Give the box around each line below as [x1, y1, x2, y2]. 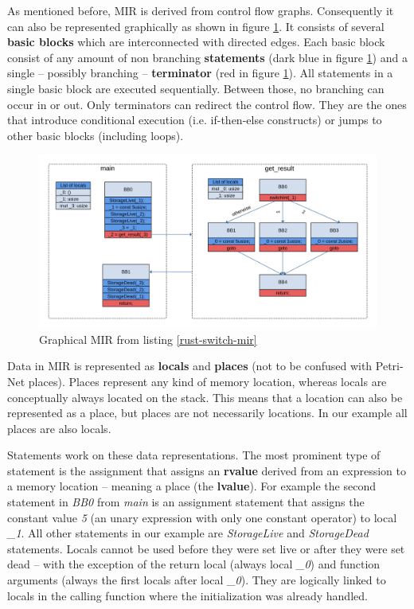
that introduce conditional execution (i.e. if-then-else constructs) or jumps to [7, 111, 382, 128]
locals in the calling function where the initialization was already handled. [7, 587, 368, 603]
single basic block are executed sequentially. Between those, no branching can [7, 80, 385, 96]
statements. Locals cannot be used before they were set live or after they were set [7, 540, 405, 556]
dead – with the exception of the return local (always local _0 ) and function [7, 556, 381, 572]
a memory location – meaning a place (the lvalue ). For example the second [7, 478, 376, 494]
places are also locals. [7, 420, 111, 436]
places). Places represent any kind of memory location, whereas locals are [28, 373, 387, 389]
